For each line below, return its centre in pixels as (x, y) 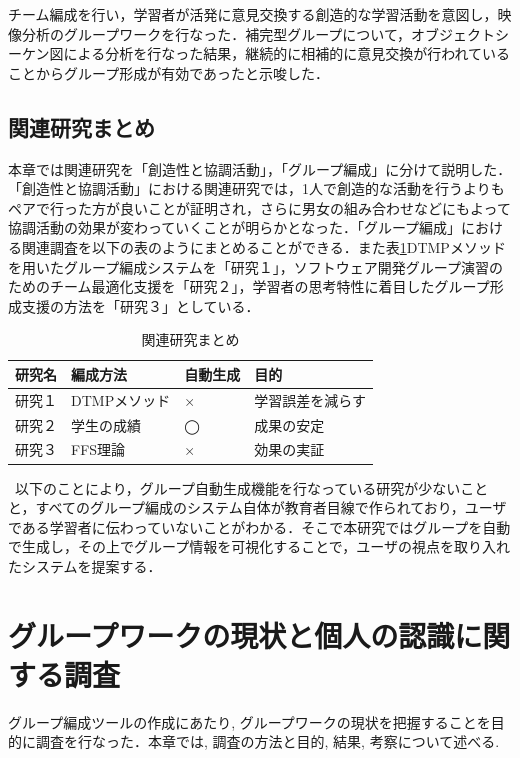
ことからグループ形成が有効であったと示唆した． (169, 72)
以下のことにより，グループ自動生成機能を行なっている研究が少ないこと (251, 487)
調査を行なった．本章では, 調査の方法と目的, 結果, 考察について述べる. (267, 741)
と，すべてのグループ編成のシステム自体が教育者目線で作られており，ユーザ (257, 507)
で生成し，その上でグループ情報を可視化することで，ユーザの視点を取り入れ (259, 546)
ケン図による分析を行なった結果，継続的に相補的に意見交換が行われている (266, 53)
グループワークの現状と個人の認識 (231, 634)
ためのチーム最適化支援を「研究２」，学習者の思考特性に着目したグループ (249, 286)
